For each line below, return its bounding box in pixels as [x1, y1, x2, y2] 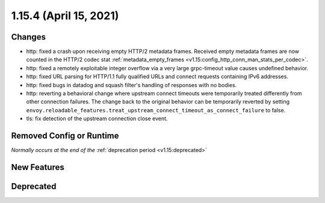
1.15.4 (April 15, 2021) [11, 9, 119, 22]
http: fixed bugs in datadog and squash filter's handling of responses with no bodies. [26, 81, 237, 88]
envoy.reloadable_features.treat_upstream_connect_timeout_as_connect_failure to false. [26, 106, 286, 114]
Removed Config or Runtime [11, 131, 119, 141]
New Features [11, 162, 64, 172]
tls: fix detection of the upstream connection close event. [26, 115, 168, 123]
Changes [11, 32, 46, 42]
